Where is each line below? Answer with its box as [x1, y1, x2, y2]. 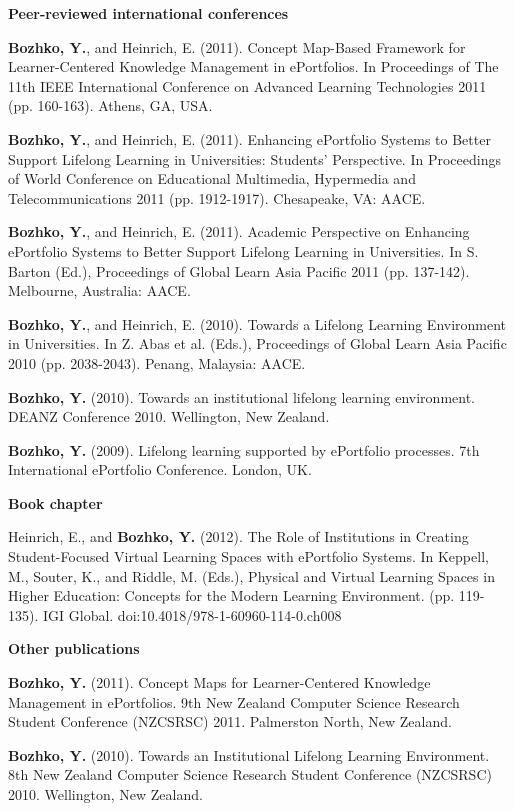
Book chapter [8, 492, 103, 513]
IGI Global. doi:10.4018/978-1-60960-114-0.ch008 [42, 604, 342, 625]
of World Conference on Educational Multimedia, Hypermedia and [8, 168, 416, 189]
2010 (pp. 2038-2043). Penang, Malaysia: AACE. [8, 352, 306, 373]
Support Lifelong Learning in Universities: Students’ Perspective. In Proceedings [8, 148, 501, 169]
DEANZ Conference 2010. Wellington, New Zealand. [8, 406, 330, 427]
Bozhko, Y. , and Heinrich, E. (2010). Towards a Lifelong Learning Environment [8, 313, 507, 334]
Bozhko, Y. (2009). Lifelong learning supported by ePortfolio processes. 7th [8, 439, 480, 460]
